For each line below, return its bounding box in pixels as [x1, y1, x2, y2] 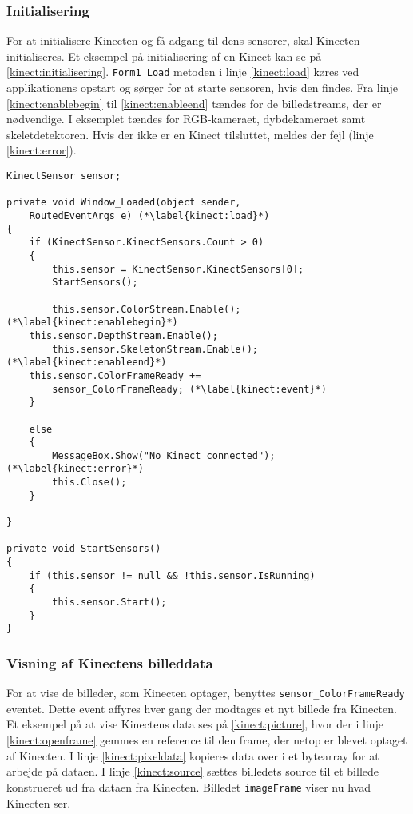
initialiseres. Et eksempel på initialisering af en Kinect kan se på [6, 47, 322, 64]
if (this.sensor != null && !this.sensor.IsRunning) [29, 569, 316, 581]
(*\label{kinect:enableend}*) [6, 357, 167, 369]
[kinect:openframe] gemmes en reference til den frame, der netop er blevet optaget [6, 732, 407, 748]
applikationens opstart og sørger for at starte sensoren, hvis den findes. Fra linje [6, 79, 398, 96]
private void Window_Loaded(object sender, [6, 197, 241, 209]
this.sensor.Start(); [52, 597, 167, 609]
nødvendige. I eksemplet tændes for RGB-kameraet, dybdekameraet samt [6, 110, 366, 127]
